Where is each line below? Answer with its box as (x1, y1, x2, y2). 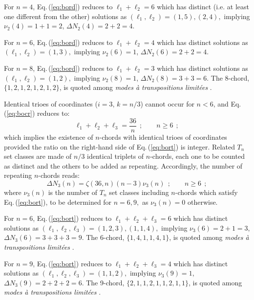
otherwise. (187, 196, 218, 207)
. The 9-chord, (82, 277, 125, 287)
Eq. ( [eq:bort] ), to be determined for (4, 196, 112, 207)
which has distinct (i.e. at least (157, 1, 250, 11)
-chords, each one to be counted (150, 151, 245, 161)
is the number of (48, 187, 98, 197)
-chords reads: (38, 170, 80, 180)
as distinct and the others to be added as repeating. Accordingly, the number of (4, 160, 243, 171)
